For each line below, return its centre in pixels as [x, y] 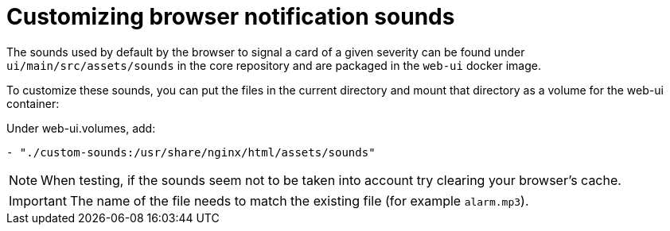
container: [33, 103]
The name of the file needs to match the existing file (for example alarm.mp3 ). [299, 200]
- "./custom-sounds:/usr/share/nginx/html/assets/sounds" [191, 152]
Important [38, 200]
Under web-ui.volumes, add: [81, 128]
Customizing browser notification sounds [231, 17]
